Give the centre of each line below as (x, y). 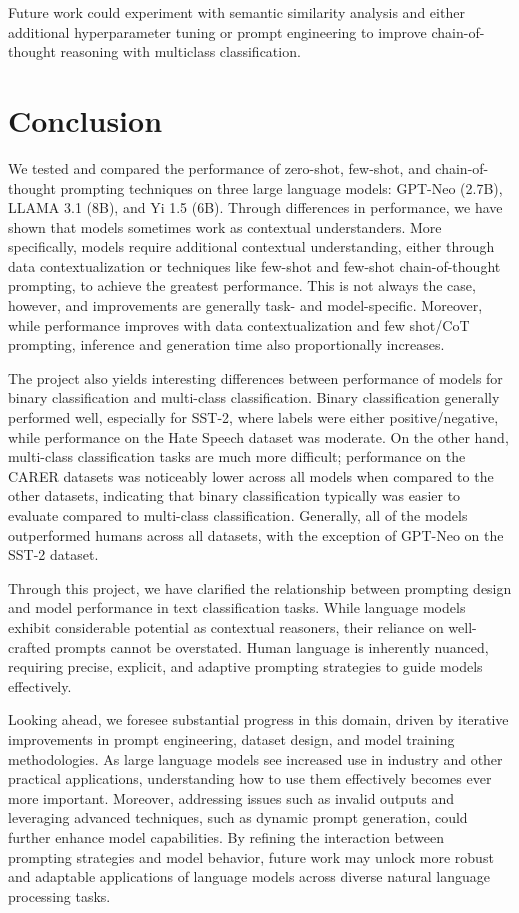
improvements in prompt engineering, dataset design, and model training (231, 738)
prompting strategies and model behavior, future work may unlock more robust (251, 856)
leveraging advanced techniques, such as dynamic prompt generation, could (238, 817)
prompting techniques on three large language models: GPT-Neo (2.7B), (281, 187)
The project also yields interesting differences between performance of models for (255, 377)
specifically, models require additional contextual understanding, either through (251, 246)
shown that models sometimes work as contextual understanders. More (225, 226)
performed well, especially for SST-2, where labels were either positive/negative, (253, 417)
